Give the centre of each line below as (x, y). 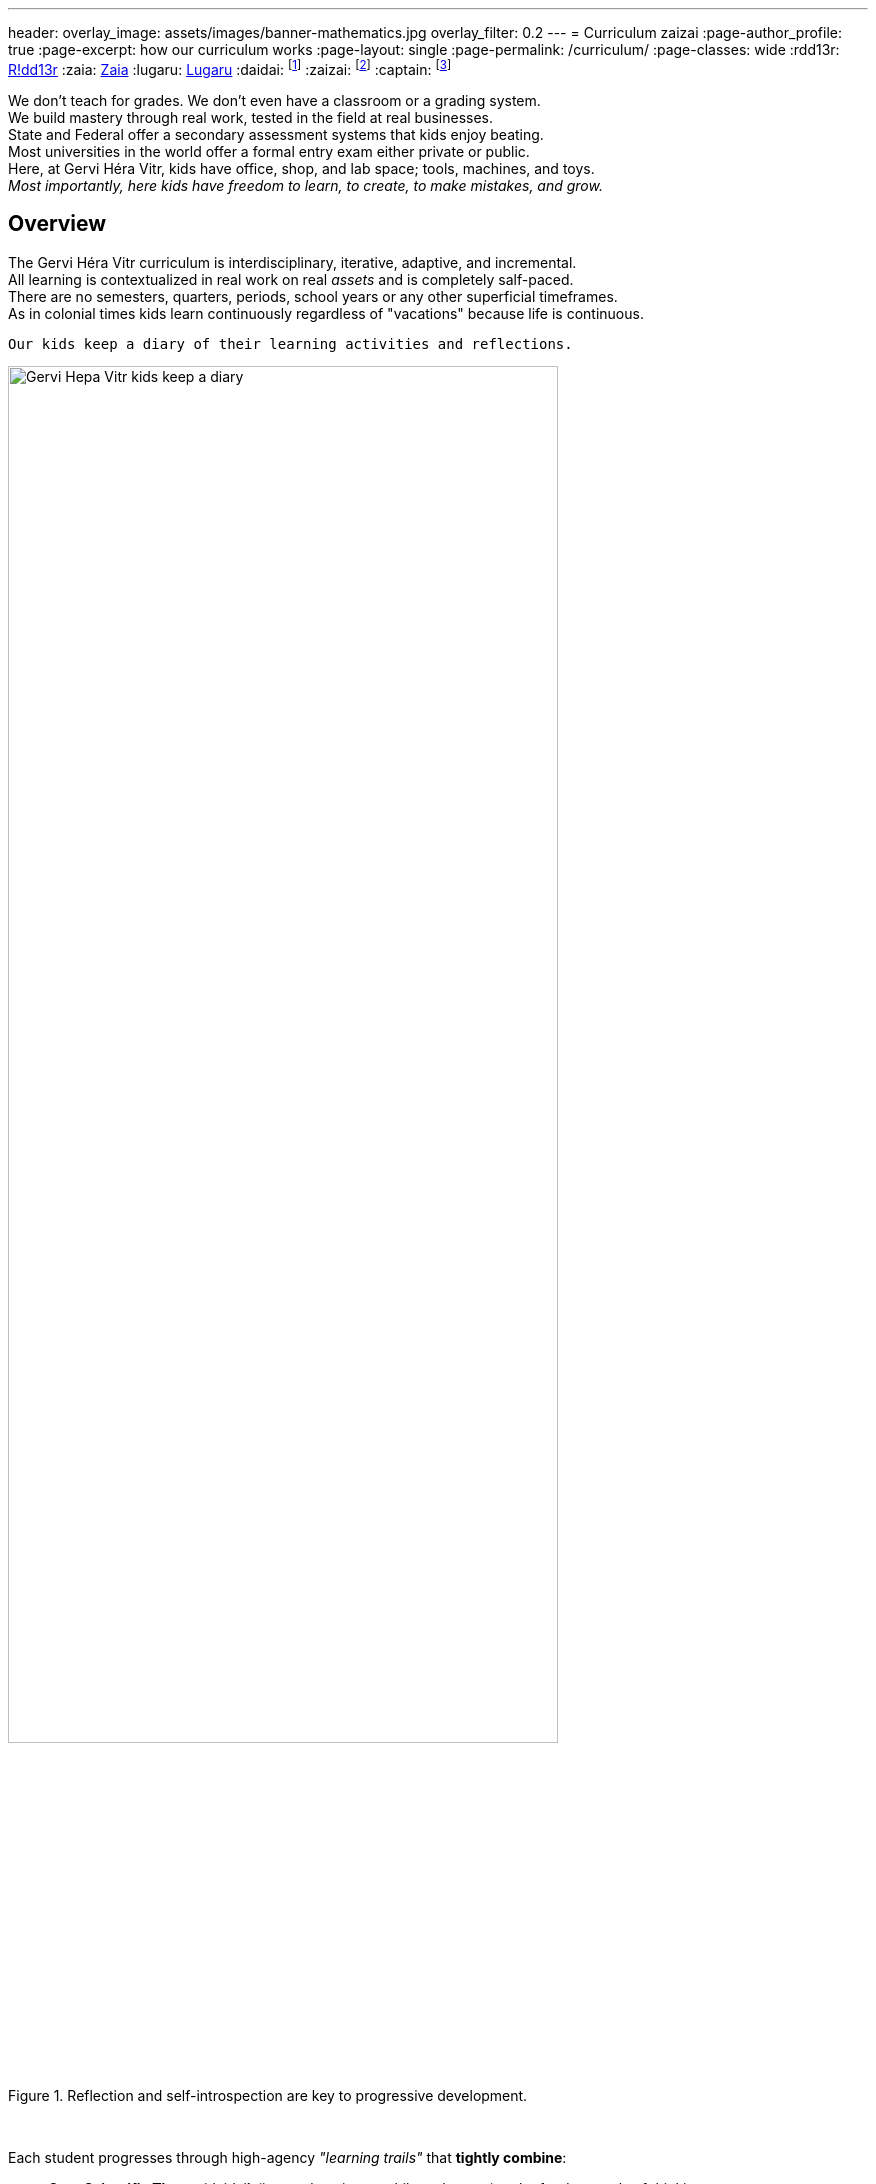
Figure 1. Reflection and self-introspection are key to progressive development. (268, 2096)
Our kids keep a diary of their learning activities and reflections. (290, 343)
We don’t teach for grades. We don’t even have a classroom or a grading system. (274, 100)
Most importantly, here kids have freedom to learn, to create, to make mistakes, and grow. (305, 185)
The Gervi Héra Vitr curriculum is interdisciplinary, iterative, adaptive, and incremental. (292, 262)
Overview (57, 224)
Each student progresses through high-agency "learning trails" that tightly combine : (287, 2158)
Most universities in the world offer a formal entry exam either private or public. (269, 151)
